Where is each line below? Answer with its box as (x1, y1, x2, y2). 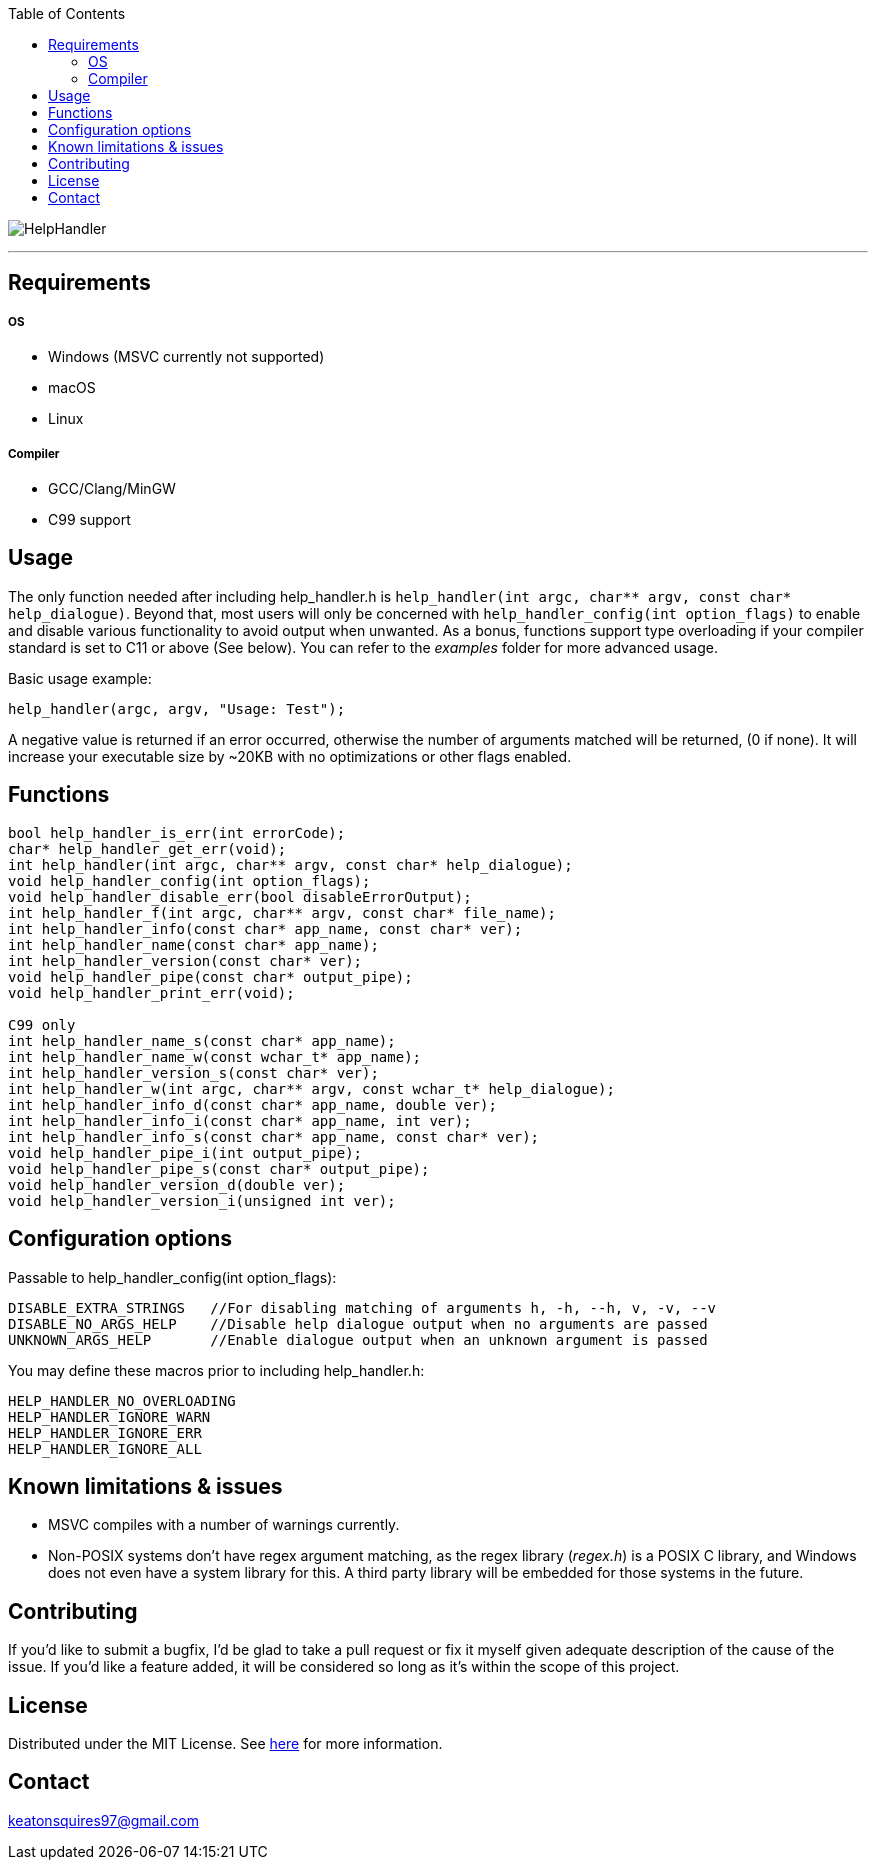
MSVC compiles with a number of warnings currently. (48, 1516, 400, 1534)
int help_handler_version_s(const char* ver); (8, 1064, 379, 1081)
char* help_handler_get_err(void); (8, 840, 287, 857)
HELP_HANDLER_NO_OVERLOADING (8, 1392, 236, 1409)
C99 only (8, 1016, 76, 1033)
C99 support (48, 510, 131, 528)
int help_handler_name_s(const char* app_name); (8, 1032, 396, 1049)
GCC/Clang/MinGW (48, 479, 176, 497)
